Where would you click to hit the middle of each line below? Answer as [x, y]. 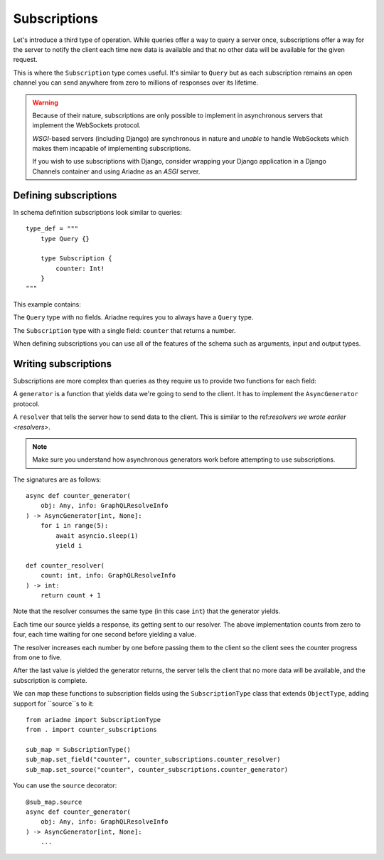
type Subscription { [76, 259]
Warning [45, 102]
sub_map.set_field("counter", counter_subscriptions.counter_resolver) [153, 760]
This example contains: [47, 304]
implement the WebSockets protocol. [87, 125]
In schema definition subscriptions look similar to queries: [98, 212]
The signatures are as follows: [57, 479]
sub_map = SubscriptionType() [79, 750]
